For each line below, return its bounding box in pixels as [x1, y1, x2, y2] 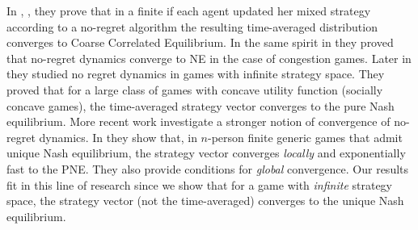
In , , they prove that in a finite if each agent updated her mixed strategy [6, 2, 371, 19]
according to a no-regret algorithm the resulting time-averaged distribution [6, 18, 378, 35]
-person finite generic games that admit [207, 128, 403, 145]
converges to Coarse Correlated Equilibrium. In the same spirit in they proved [6, 34, 394, 51]
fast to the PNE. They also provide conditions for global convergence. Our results [6, 160, 409, 177]
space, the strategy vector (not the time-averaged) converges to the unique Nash [6, 192, 404, 209]
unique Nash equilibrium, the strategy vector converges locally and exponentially [6, 144, 406, 161]
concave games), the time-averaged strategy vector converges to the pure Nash [6, 97, 395, 114]
